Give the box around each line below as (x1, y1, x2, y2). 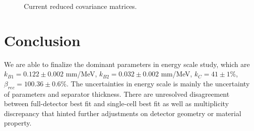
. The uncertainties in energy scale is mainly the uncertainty (66, 78, 250, 88)
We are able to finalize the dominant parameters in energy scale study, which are (4, 59, 250, 69)
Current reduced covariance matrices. (24, 1, 137, 11)
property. (4, 118, 32, 128)
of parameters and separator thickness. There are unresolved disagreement (4, 88, 230, 99)
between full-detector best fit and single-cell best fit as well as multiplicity (4, 98, 229, 109)
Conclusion (4, 30, 81, 50)
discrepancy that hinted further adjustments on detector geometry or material (4, 108, 242, 118)
